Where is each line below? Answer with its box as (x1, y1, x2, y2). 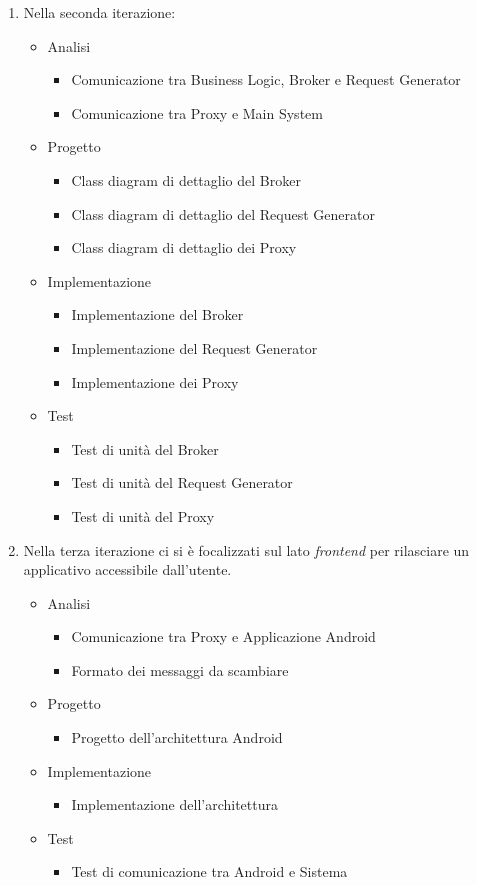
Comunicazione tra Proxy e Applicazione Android (71, 626, 376, 647)
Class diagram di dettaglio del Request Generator (71, 203, 375, 224)
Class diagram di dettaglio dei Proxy (71, 237, 297, 258)
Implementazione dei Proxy (71, 371, 239, 392)
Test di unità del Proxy (71, 505, 215, 526)
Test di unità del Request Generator (71, 472, 293, 493)
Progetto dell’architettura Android (71, 727, 283, 748)
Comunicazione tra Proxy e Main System (71, 102, 323, 123)
